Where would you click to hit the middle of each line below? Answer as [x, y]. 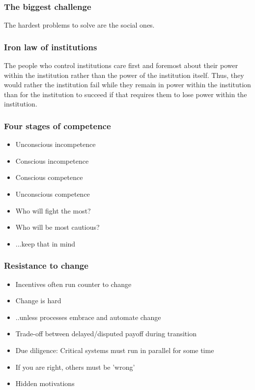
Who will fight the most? [53, 210]
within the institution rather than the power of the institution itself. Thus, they [124, 75]
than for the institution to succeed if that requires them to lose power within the [126, 94]
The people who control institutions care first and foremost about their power [121, 65]
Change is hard [38, 301]
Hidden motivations [45, 383]
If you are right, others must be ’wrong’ [75, 367]
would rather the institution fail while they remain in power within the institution [127, 85]
